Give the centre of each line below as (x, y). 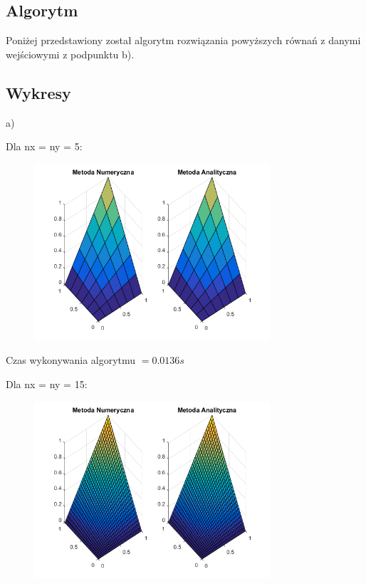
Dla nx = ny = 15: (47, 384)
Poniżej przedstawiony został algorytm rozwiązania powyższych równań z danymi (183, 40)
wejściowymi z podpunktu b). (70, 54)
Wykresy (38, 92)
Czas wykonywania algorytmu (71, 360)
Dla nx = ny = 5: (44, 146)
